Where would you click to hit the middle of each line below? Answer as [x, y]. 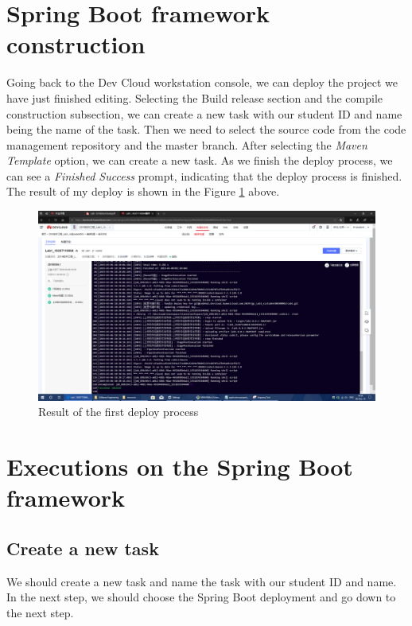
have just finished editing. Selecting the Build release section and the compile [195, 97]
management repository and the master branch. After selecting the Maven [187, 144]
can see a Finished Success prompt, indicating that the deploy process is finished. [204, 175]
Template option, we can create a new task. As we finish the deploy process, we [200, 160]
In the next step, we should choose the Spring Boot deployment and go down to [201, 597]
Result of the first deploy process [119, 412]
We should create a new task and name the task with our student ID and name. [202, 581]
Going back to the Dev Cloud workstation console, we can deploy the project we [202, 82]
